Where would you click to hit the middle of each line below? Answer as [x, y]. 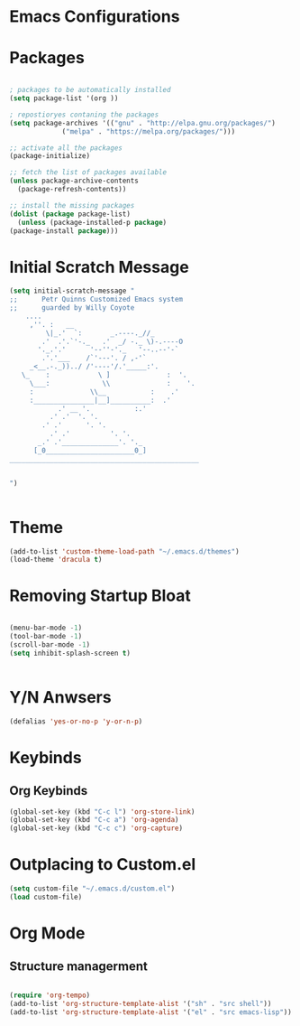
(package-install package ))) [64, 231]
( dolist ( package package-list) [70, 214]
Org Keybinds [49, 791]
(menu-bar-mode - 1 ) [46, 628]
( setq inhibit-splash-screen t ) [70, 653]
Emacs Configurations [95, 17]
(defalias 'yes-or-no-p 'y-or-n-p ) [76, 721]
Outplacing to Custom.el [103, 865]
